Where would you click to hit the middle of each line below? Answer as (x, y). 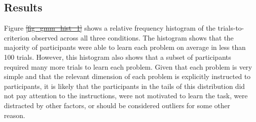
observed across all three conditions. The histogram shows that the (133, 37)
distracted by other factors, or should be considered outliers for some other (117, 105)
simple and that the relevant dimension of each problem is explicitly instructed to (127, 76)
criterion (17, 37)
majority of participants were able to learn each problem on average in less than (125, 47)
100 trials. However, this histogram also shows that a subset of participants (118, 57)
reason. (15, 115)
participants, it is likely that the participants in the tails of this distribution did (125, 86)
